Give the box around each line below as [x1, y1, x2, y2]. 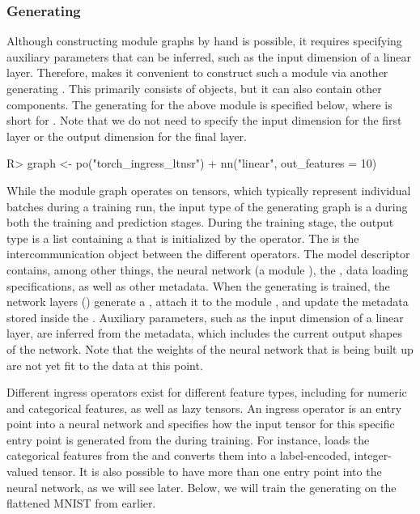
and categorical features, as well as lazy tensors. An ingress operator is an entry [6, 399, 402, 416]
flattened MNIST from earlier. [6, 495, 156, 512]
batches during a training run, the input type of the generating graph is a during [6, 198, 408, 215]
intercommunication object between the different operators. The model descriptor [6, 245, 410, 262]
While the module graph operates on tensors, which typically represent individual [6, 181, 411, 198]
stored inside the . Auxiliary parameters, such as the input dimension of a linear [6, 308, 404, 325]
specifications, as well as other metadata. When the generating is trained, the [6, 277, 390, 294]
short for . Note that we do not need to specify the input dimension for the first [6, 112, 402, 129]
